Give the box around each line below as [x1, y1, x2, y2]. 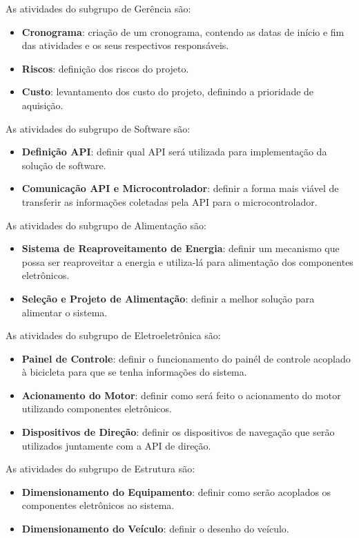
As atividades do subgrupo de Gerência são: [6, 1, 191, 15]
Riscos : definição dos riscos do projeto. [21, 61, 189, 75]
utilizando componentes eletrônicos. [21, 401, 172, 416]
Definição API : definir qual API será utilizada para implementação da [21, 144, 327, 159]
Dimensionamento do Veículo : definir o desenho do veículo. [21, 521, 289, 536]
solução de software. [21, 157, 106, 172]
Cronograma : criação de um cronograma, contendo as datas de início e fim [21, 24, 345, 39]
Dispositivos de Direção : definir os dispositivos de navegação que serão [21, 425, 335, 439]
